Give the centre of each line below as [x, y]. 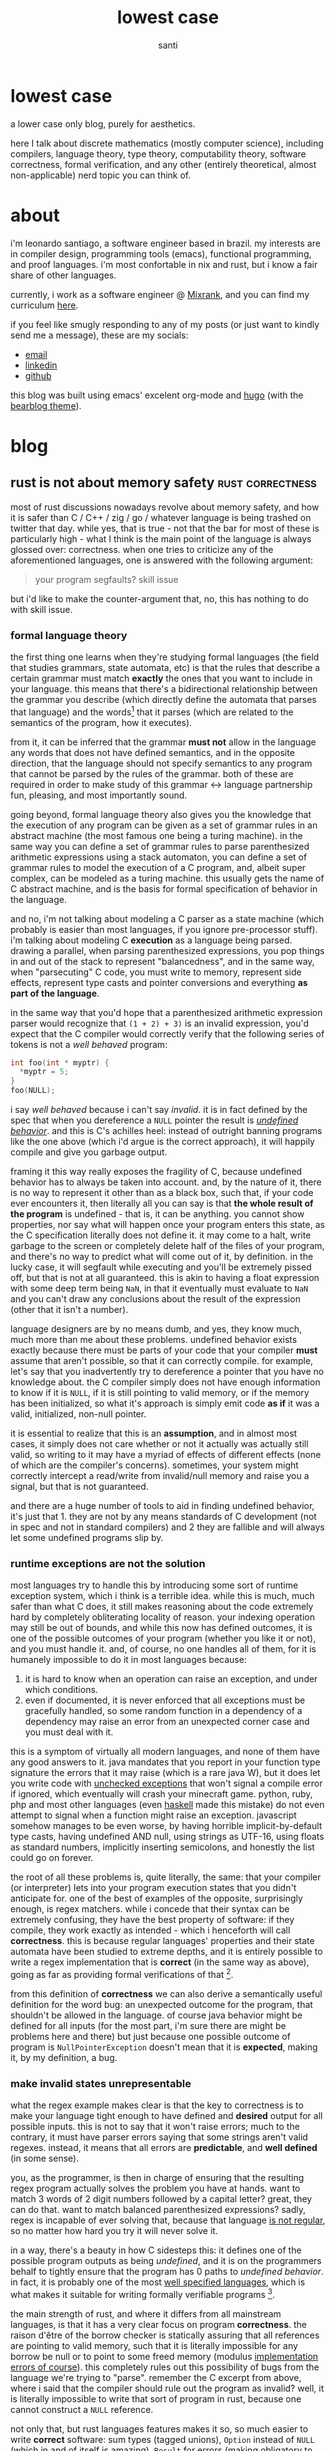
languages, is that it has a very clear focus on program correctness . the [159, 2324]
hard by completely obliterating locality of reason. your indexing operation [162, 1617]
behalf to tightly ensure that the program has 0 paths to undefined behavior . [167, 2272]
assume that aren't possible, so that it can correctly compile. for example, [162, 1361]
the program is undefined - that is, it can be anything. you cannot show [157, 1214]
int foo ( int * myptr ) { [60, 1062]
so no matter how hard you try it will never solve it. [114, 2231]
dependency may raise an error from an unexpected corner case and [167, 1722]
